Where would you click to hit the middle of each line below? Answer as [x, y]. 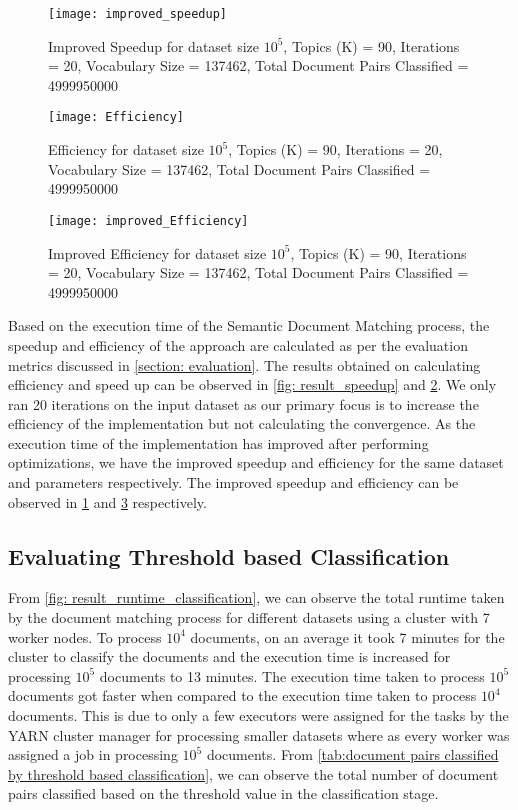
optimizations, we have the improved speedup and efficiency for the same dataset [256, 462]
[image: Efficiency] [116, 117]
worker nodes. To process [85, 636]
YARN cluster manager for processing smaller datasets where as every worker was [259, 734]
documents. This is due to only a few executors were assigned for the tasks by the [258, 715]
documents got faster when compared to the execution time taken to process [242, 695]
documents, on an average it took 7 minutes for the [347, 636]
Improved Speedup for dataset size [154, 45]
